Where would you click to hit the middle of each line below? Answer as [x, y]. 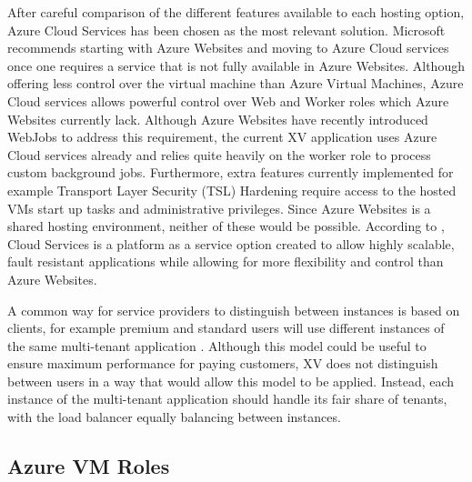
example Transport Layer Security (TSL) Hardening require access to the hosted [232, 190]
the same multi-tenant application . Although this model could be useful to [217, 345]
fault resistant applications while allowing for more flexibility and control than [226, 261]
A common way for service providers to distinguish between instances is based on [234, 310]
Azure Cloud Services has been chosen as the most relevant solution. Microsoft [226, 30]
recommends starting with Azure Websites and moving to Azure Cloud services [228, 48]
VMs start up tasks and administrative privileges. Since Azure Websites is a [219, 208]
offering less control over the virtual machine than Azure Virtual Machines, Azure [236, 83]
